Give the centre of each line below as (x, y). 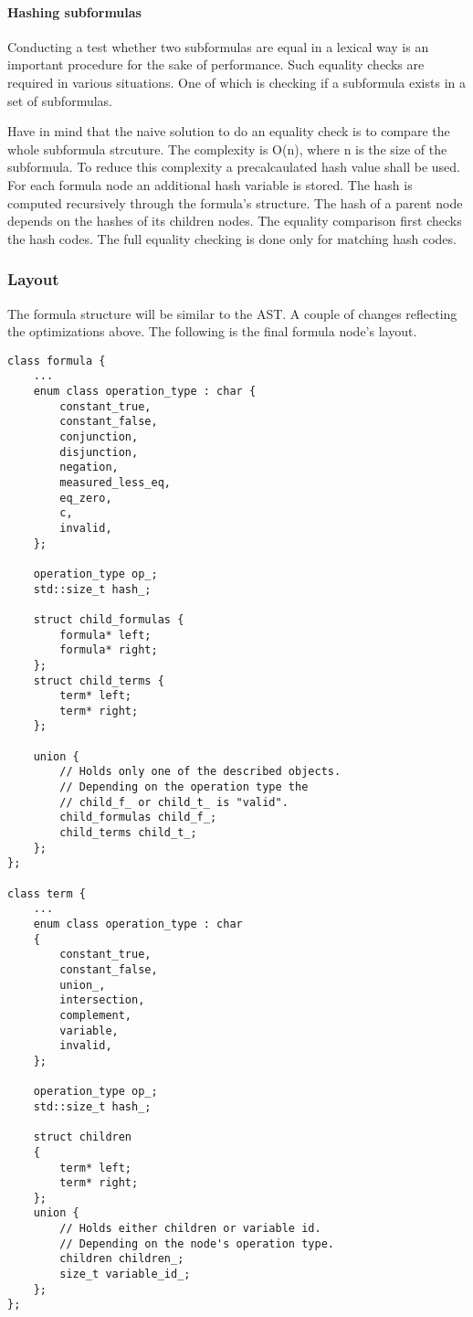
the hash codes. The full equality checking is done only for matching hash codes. (232, 238)
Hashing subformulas (74, 11)
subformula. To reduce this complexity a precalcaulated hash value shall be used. (234, 167)
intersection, (102, 1000)
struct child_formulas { (109, 619)
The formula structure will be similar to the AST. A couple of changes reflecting (232, 313)
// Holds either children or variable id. (190, 1229)
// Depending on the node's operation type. (197, 1243)
